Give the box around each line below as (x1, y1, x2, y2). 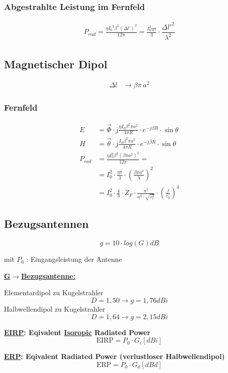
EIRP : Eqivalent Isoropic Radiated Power (4, 327, 151, 337)
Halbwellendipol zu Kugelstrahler (4, 304, 106, 314)
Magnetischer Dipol (4, 56, 108, 71)
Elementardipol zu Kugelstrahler (4, 287, 104, 298)
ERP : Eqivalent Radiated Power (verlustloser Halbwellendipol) (4, 351, 225, 362)
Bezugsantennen (4, 216, 89, 231)
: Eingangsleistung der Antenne (26, 254, 122, 264)
